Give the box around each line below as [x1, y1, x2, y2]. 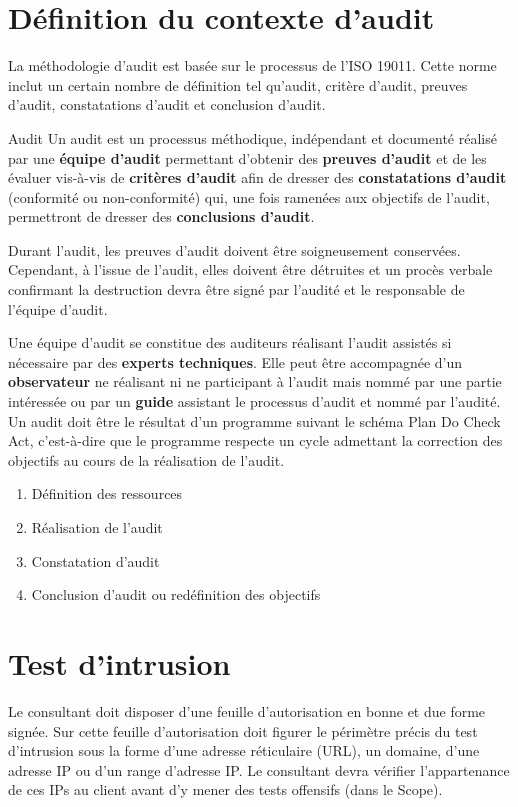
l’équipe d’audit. [8, 298, 108, 319]
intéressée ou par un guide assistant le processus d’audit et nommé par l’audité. [8, 391, 501, 412]
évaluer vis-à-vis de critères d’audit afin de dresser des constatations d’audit [8, 167, 507, 188]
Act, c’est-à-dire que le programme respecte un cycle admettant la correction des [8, 430, 503, 451]
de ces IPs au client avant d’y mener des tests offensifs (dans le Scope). [8, 779, 443, 800]
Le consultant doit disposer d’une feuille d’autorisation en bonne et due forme [8, 700, 486, 721]
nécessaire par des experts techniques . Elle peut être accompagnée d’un [8, 351, 463, 372]
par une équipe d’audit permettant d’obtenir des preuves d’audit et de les [8, 147, 487, 168]
